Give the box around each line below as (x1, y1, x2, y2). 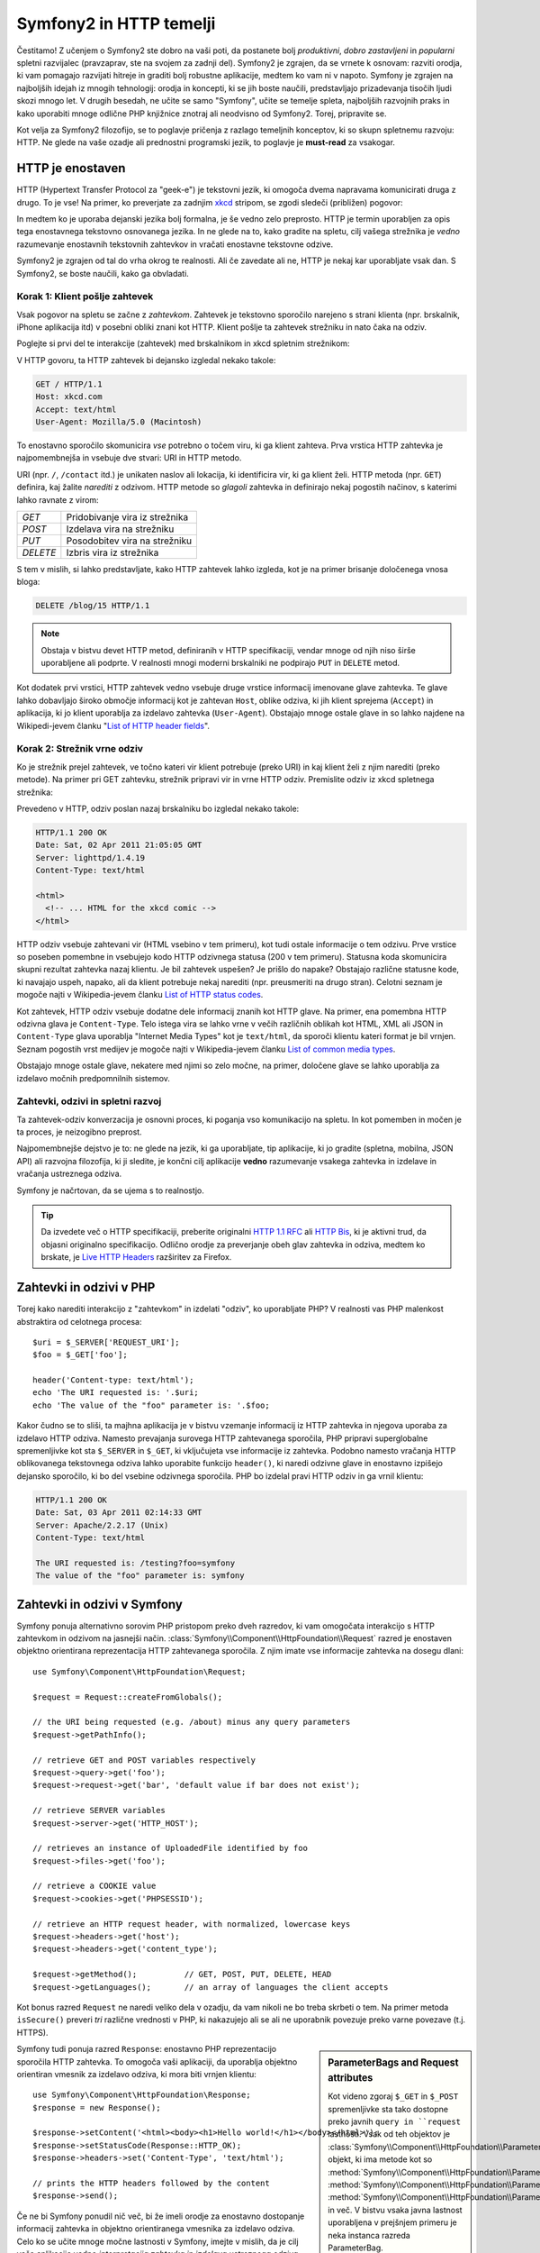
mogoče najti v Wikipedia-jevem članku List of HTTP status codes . (16, 990, 264, 1000)
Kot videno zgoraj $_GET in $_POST (328, 2091, 459, 2102)
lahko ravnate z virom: (16, 494, 99, 505)
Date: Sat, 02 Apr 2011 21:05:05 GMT (35, 840, 202, 851)
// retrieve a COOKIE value (32, 1881, 157, 1892)
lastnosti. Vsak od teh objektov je (328, 2129, 450, 2139)
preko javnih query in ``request (328, 2116, 461, 2127)
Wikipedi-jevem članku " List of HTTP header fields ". (16, 720, 211, 731)
